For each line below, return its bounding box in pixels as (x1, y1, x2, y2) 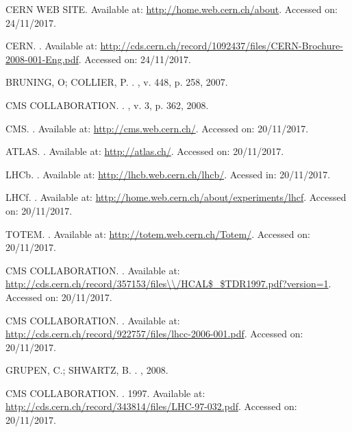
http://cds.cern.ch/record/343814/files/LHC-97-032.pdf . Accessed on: (5, 399, 297, 413)
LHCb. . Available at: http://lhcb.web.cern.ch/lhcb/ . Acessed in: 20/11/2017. (5, 167, 331, 181)
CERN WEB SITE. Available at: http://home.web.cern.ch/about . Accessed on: (5, 2, 338, 16)
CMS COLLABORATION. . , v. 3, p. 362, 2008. (5, 97, 209, 112)
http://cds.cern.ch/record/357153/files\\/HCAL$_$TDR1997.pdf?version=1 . (5, 276, 331, 291)
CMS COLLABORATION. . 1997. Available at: (5, 385, 205, 400)
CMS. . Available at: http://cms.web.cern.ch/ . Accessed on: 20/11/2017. (5, 121, 309, 135)
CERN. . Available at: (5, 38, 97, 53)
